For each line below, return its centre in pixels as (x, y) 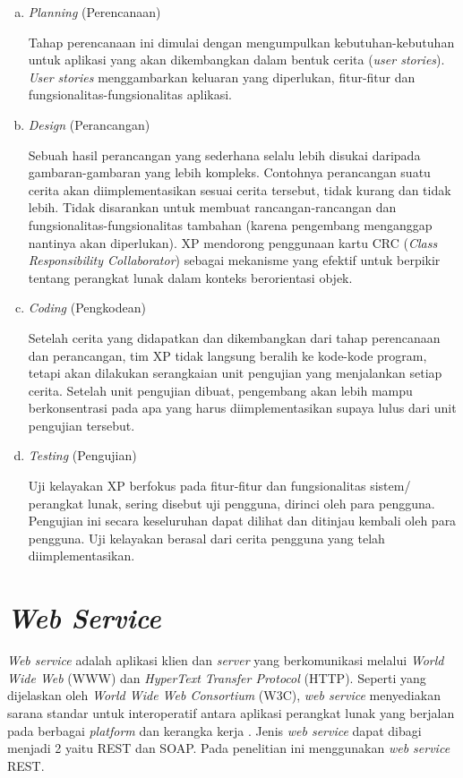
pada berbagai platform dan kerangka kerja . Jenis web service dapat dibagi (214, 730)
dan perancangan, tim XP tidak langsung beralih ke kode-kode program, (227, 355)
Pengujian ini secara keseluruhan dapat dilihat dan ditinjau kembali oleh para (242, 521)
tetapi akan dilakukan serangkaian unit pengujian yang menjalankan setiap (235, 373)
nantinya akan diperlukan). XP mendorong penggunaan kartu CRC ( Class (233, 242)
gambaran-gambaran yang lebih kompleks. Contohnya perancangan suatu (229, 172)
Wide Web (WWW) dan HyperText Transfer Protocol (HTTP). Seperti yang (217, 677)
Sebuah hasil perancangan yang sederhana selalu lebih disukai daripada (224, 154)
